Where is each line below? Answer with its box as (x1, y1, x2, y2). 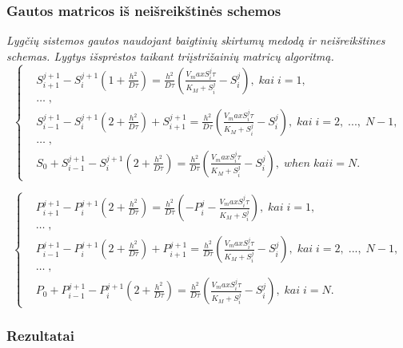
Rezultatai (6, 325, 74, 345)
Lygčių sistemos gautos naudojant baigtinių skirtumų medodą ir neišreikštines (6, 32, 385, 49)
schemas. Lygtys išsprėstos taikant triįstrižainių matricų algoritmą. (6, 47, 334, 64)
